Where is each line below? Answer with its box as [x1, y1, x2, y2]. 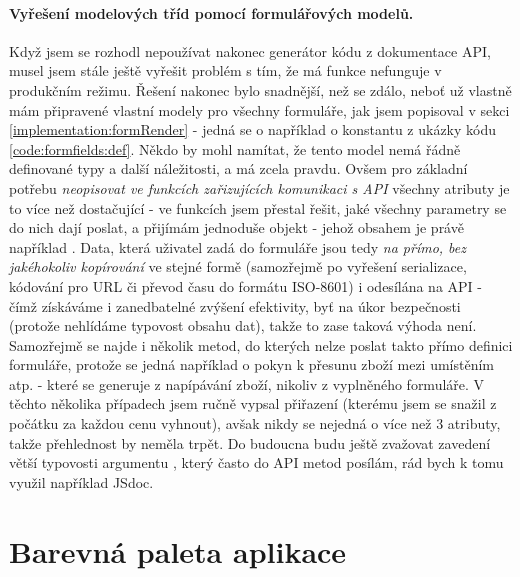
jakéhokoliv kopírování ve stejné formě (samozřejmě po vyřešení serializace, [9, 256, 467, 277]
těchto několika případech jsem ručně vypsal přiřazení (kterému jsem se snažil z [9, 393, 497, 414]
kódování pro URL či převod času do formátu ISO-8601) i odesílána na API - [9, 275, 482, 296]
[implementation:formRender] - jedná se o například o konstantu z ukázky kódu [9, 119, 497, 140]
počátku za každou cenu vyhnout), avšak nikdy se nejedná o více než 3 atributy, [9, 413, 501, 434]
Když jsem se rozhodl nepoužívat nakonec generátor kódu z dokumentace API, [9, 40, 491, 61]
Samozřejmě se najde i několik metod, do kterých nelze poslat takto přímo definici [9, 334, 513, 355]
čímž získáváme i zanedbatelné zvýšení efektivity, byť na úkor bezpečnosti [9, 295, 461, 316]
